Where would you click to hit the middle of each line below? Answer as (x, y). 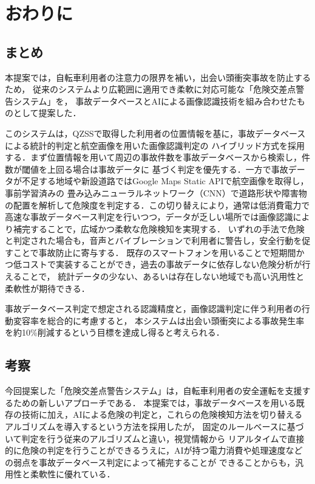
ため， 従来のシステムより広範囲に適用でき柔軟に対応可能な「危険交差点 (151, 89)
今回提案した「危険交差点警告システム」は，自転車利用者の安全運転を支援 (154, 391)
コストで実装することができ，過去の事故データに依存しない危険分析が (162, 264)
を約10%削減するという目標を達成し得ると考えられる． (115, 332)
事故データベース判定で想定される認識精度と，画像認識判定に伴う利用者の (153, 309)
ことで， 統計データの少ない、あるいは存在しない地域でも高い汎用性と (163, 276)
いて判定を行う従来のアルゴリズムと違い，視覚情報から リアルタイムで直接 (155, 438)
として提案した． (47, 113)
